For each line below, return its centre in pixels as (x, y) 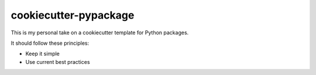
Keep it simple (42, 54)
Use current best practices (58, 62)
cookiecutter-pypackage (73, 15)
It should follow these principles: (50, 43)
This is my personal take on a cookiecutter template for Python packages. (100, 33)
